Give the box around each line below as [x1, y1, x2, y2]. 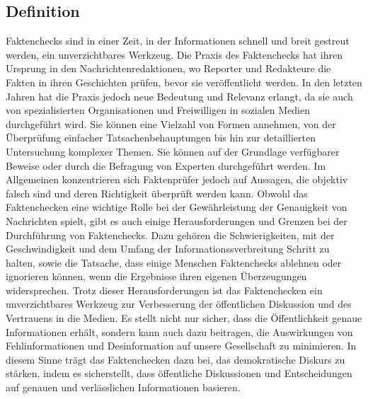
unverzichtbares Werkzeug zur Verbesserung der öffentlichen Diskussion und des [6, 296, 352, 311]
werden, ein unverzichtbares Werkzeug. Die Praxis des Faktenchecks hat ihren [6, 47, 343, 62]
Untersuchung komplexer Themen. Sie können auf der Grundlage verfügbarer [6, 144, 340, 158]
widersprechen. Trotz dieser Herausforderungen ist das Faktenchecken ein [6, 282, 323, 297]
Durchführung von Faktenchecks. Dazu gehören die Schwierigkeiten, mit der [6, 227, 335, 242]
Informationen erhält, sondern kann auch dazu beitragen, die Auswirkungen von [6, 324, 353, 339]
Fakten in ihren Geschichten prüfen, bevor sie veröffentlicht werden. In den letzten [6, 74, 362, 89]
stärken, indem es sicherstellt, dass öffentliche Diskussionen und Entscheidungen [6, 366, 352, 381]
